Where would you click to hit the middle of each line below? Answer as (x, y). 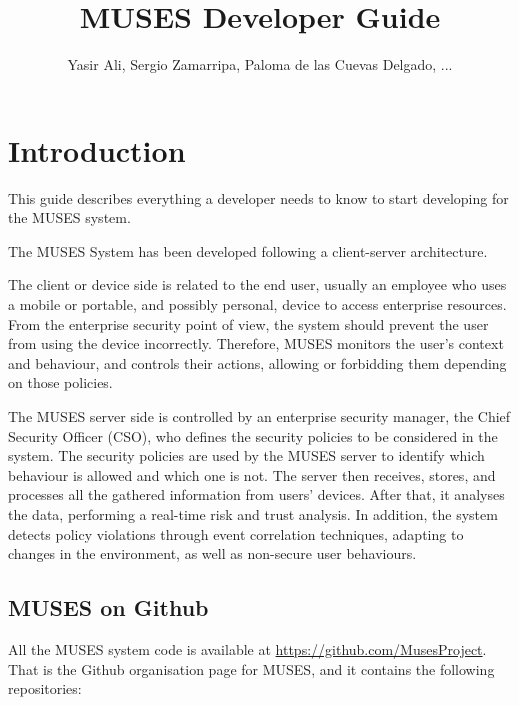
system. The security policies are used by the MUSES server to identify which (246, 455)
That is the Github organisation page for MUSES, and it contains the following (251, 668)
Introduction (97, 149)
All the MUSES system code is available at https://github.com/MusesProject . (247, 648)
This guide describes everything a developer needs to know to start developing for (258, 197)
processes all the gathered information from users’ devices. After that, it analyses (256, 494)
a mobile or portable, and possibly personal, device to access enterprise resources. (257, 304)
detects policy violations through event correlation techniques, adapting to (236, 533)
